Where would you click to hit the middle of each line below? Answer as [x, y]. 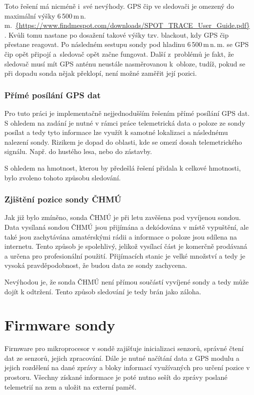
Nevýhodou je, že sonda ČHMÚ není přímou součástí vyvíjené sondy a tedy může [127, 281]
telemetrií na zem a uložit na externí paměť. [71, 386]
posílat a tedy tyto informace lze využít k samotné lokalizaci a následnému [116, 132]
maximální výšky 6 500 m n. [45, 15]
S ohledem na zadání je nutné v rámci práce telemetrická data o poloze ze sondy [125, 122]
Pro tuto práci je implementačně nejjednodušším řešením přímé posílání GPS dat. [127, 113]
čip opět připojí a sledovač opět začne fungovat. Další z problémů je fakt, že [119, 54]
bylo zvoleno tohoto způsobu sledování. [63, 177]
